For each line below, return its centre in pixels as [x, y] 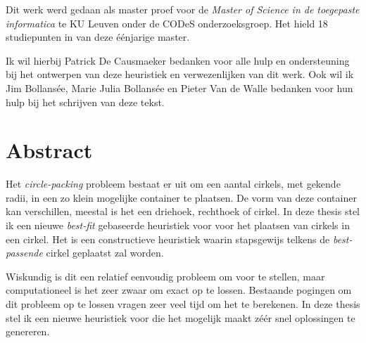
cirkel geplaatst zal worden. [105, 253]
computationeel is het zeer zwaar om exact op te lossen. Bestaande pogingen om [179, 290]
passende [24, 253]
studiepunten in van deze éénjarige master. [98, 37]
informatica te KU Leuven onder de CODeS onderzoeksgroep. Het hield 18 [167, 23]
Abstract [49, 150]
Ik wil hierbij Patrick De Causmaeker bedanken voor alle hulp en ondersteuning [178, 60]
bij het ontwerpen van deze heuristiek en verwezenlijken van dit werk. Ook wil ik [180, 74]
